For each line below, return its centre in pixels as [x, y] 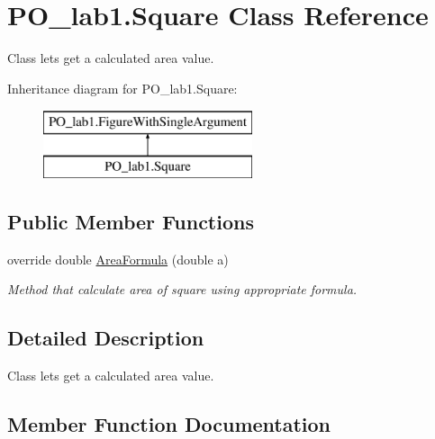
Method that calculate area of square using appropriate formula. [182, 289]
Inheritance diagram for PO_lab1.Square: [122, 88]
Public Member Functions [131, 221]
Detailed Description [106, 338]
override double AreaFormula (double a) [118, 259]
